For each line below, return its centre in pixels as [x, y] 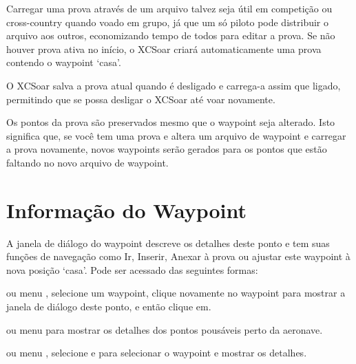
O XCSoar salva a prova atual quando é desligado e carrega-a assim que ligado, [174, 85]
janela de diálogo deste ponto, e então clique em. [109, 307]
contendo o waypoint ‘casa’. [64, 62]
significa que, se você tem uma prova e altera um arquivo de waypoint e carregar [176, 135]
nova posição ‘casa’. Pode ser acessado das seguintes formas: [132, 269]
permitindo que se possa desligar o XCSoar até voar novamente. [141, 99]
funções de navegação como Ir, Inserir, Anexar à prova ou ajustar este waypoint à [178, 256]
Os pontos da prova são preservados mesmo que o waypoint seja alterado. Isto [171, 122]
